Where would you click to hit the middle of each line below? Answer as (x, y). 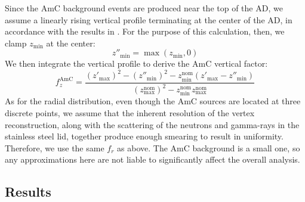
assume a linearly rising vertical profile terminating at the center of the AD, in (149, 19)
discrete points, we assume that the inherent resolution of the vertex (130, 113)
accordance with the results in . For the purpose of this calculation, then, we (145, 31)
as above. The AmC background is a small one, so (209, 147)
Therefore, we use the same (55, 147)
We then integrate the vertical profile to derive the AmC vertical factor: (136, 63)
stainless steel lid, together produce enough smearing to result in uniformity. (144, 136)
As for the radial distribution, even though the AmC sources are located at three (153, 101)
